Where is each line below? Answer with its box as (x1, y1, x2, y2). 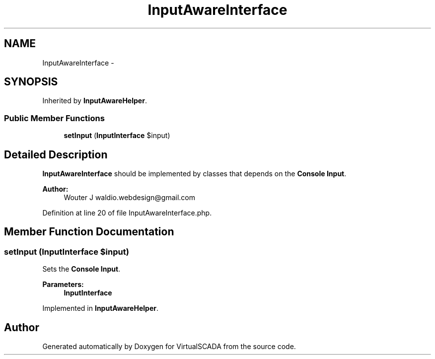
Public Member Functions (4, 113, 105, 123)
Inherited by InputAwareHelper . (42, 96, 147, 105)
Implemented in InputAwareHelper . (42, 304, 158, 313)
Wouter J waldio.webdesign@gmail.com (64, 193, 196, 202)
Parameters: (42, 280, 84, 289)
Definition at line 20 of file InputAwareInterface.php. (42, 209, 212, 217)
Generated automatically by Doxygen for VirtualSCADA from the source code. (42, 342, 296, 351)
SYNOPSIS (4, 75, 58, 88)
